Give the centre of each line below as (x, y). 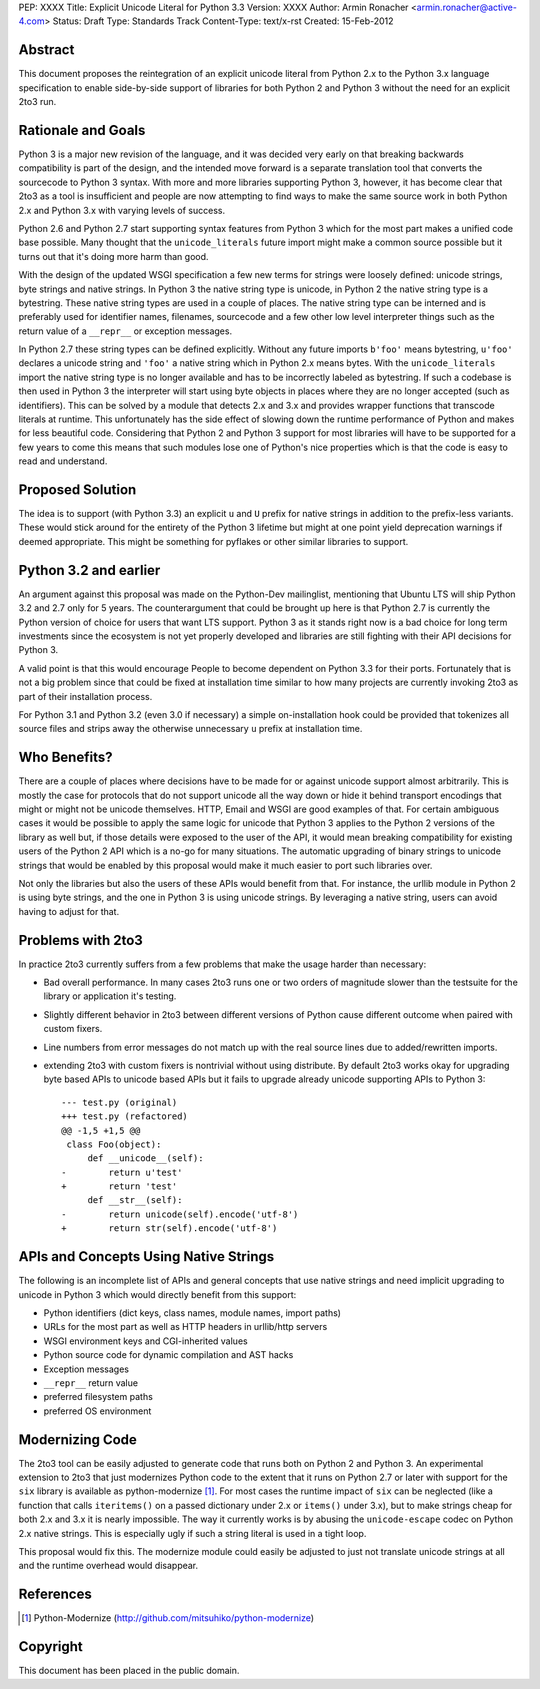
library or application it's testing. (110, 996)
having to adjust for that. (69, 911)
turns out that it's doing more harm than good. (113, 256)
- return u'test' (122, 1172)
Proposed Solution (77, 489)
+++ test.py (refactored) (125, 1116)
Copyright (51, 1646)
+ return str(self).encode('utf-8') (169, 1228)
